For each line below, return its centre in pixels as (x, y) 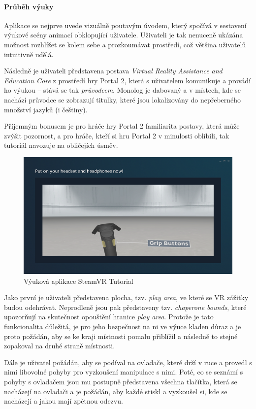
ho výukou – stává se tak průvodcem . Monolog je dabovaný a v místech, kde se (123, 90)
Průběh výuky (29, 6)
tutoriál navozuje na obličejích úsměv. (61, 145)
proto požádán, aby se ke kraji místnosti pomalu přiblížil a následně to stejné (121, 336)
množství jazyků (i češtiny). (46, 109)
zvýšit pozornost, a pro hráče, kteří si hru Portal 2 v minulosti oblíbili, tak (117, 135)
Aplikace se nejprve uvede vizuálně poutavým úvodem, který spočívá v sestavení (125, 25)
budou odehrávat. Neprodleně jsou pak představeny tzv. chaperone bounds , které (125, 307)
